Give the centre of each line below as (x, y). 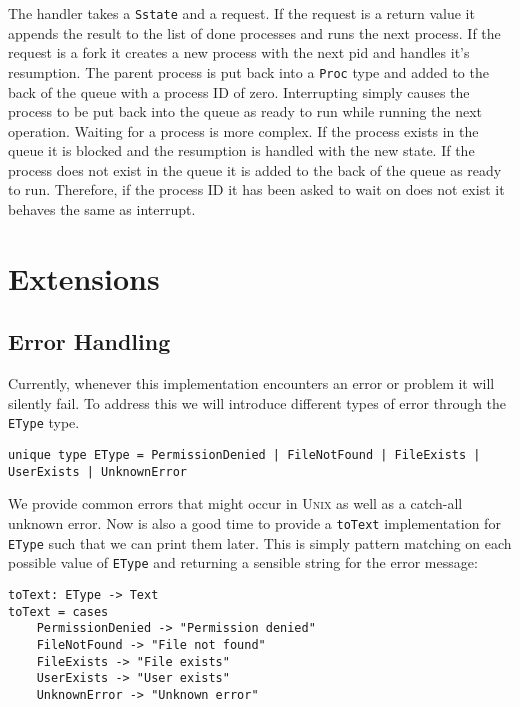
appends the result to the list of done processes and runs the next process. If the (254, 32)
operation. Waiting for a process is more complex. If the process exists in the (243, 130)
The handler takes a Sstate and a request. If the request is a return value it (241, 13)
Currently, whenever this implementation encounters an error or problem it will (251, 383)
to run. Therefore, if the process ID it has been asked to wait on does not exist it (256, 189)
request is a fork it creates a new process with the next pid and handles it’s (239, 52)
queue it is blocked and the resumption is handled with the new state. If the (241, 150)
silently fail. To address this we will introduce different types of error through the (257, 402)
